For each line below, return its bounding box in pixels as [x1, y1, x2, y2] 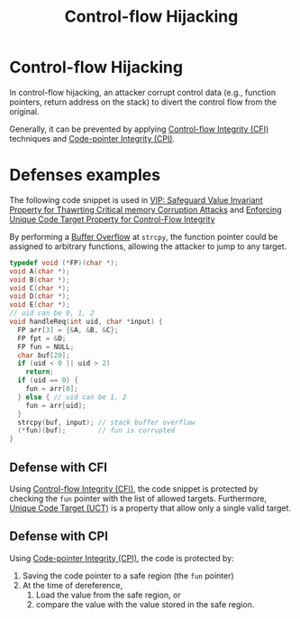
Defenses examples [9, 165, 160, 186]
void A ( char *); [9, 266, 70, 276]
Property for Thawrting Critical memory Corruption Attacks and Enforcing [9, 204, 282, 215]
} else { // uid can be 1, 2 [17, 393, 127, 402]
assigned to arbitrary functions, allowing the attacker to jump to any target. [9, 241, 287, 252]
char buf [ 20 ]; [17, 350, 70, 360]
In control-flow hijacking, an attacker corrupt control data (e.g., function [9, 87, 277, 97]
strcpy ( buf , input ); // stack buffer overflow [17, 418, 195, 427]
